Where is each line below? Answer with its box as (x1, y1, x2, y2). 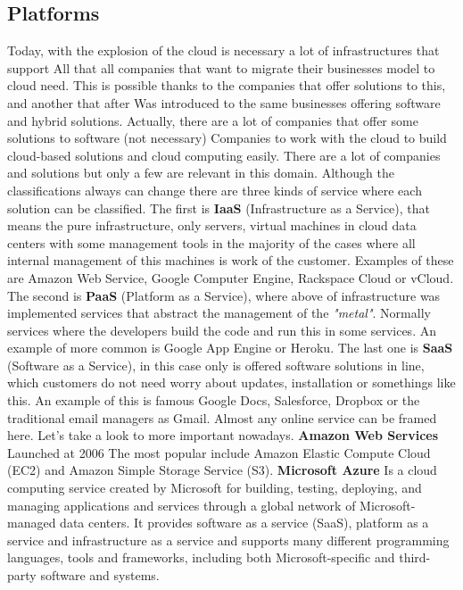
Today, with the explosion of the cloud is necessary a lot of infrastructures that (7, 41, 440, 60)
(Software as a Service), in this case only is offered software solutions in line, (7, 355, 425, 374)
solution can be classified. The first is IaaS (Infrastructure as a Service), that (7, 198, 430, 217)
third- (399, 548, 431, 567)
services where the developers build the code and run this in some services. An (7, 320, 436, 339)
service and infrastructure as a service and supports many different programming (7, 530, 450, 549)
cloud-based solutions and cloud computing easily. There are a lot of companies (7, 145, 441, 164)
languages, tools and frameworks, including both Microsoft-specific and (7, 548, 395, 567)
